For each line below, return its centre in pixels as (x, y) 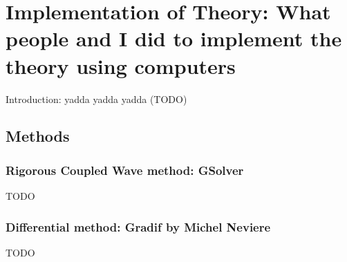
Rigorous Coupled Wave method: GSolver (125, 170)
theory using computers (121, 65)
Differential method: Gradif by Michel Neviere (138, 226)
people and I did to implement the (174, 38)
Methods (38, 136)
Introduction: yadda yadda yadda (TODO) (96, 99)
